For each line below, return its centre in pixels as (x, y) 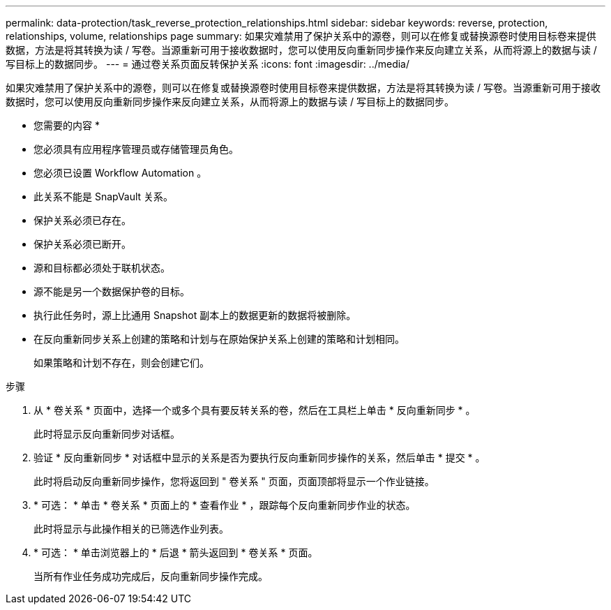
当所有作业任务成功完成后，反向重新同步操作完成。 (151, 576)
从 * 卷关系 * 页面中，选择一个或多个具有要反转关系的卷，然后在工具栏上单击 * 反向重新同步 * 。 (255, 410)
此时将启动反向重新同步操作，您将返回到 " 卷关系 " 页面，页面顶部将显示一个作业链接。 (234, 481)
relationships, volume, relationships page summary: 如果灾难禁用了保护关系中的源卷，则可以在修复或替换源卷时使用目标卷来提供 (301, 36)
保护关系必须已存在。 (82, 220)
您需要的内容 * (67, 125)
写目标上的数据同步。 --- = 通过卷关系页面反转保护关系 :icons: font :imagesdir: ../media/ (208, 64)
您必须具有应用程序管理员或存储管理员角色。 (136, 149)
